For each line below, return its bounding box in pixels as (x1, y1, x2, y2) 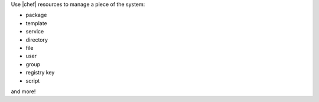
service (25, 28, 44, 35)
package (25, 12, 47, 19)
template (25, 19, 47, 26)
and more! (11, 88, 36, 95)
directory (25, 36, 48, 43)
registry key (25, 69, 55, 76)
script (25, 77, 40, 84)
